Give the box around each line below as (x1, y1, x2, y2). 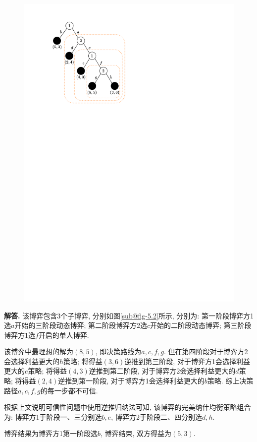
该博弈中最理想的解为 (4, 346, 73, 357)
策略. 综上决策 (207, 376, 254, 386)
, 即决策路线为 (95, 346, 142, 357)
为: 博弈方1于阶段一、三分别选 (4, 411, 102, 422)
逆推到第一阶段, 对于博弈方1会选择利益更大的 (58, 376, 205, 386)
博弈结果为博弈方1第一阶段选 (4, 428, 98, 439)
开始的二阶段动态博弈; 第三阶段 (150, 320, 252, 330)
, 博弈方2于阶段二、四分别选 (111, 411, 202, 422)
